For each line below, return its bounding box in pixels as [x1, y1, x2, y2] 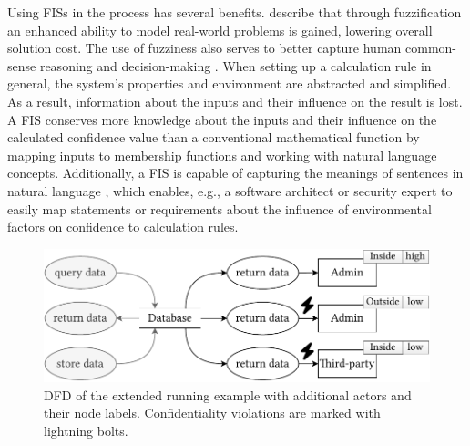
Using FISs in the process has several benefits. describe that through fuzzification [7, 3, 462, 21]
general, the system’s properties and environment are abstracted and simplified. [7, 74, 452, 93]
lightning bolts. [44, 421, 128, 441]
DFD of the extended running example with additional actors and [44, 385, 412, 404]
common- [405, 38, 456, 57]
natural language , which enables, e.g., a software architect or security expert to [7, 181, 453, 200]
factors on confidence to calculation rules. [7, 217, 239, 236]
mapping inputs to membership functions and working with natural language [7, 145, 437, 164]
